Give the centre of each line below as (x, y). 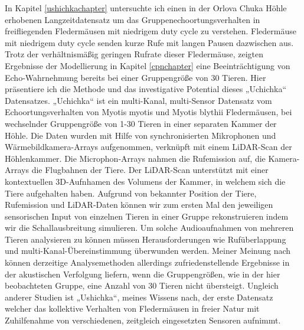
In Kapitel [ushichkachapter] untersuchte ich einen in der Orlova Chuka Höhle (146, 8)
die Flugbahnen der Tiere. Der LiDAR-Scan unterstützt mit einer (150, 170)
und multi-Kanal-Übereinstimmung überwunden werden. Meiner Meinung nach (148, 251)
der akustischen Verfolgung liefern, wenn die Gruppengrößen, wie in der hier (143, 274)
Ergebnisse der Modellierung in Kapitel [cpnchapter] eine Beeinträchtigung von (148, 65)
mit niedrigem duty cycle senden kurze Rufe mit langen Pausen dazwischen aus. (149, 42)
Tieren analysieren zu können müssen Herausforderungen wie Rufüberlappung (146, 239)
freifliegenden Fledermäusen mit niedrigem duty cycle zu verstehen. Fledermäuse (151, 31)
